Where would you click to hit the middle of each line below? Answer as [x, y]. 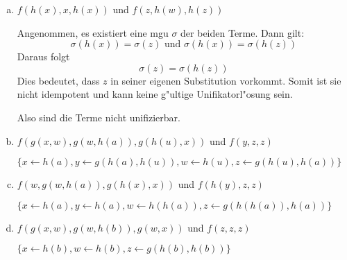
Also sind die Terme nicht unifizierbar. [99, 117]
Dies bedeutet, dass [58, 80]
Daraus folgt [43, 57]
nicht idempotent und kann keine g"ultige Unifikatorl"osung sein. [155, 94]
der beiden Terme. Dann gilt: [243, 32]
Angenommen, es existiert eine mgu [93, 32]
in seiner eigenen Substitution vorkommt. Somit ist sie [226, 80]
